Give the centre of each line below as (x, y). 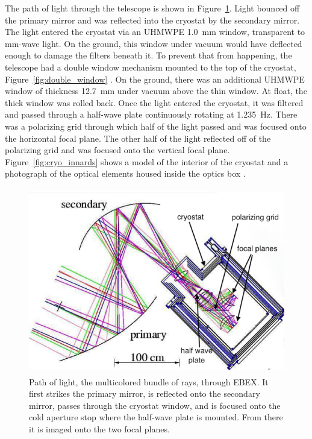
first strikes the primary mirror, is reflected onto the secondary (145, 393)
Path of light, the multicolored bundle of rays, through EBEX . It (149, 381)
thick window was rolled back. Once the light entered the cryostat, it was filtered (154, 102)
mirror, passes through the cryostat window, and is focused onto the (155, 405)
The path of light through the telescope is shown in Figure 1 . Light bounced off (152, 8)
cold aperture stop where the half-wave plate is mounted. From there (156, 417)
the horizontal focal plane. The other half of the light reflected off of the (138, 138)
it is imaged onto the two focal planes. (99, 429)
